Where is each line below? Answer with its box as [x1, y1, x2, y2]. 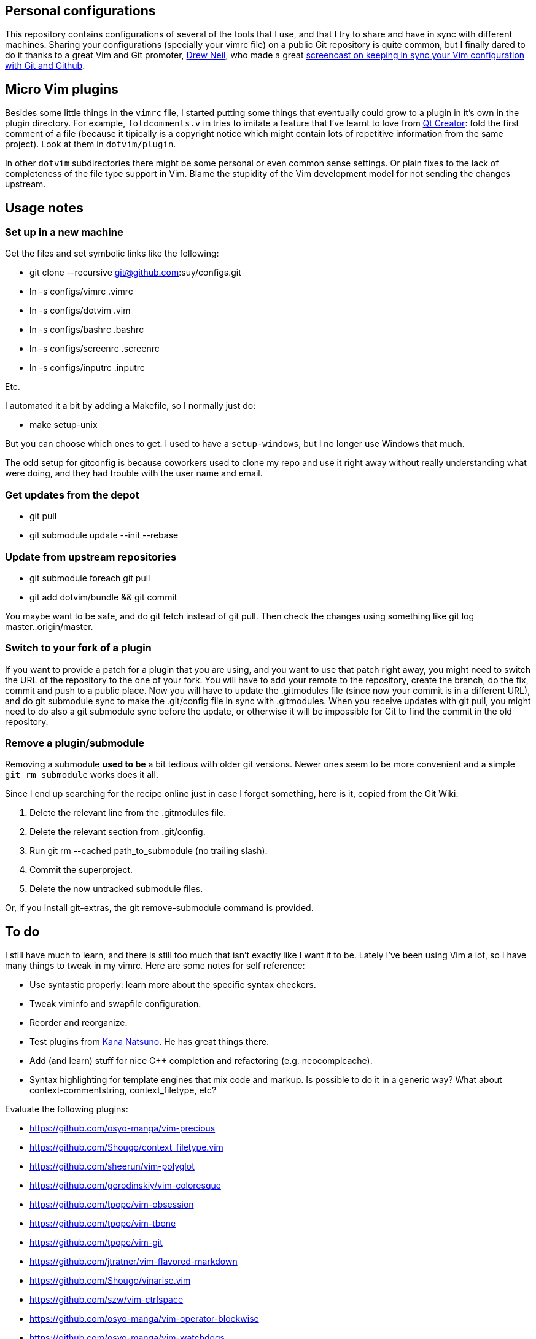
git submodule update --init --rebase [29, 530, 179, 541]
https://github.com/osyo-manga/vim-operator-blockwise [29, 1313, 259, 1324]
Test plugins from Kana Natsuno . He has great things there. [29, 1036, 270, 1047]
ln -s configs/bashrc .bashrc [29, 324, 144, 335]
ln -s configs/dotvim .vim [29, 305, 131, 316]
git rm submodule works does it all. [5, 769, 158, 780]
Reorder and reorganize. [29, 1017, 128, 1028]
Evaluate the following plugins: [5, 1104, 128, 1115]
